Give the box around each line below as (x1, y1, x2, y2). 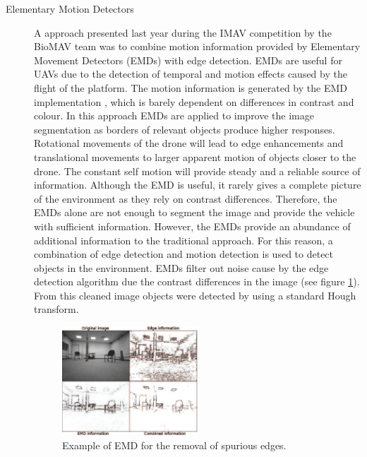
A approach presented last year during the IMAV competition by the (34, 25, 332, 40)
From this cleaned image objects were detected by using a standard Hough (34, 287, 356, 302)
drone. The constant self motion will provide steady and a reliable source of (34, 163, 361, 178)
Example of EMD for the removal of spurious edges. (62, 437, 287, 452)
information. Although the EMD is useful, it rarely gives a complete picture (34, 177, 361, 192)
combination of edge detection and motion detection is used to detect (34, 247, 334, 261)
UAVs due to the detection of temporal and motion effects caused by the (34, 66, 347, 81)
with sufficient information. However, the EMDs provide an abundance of (34, 218, 351, 233)
